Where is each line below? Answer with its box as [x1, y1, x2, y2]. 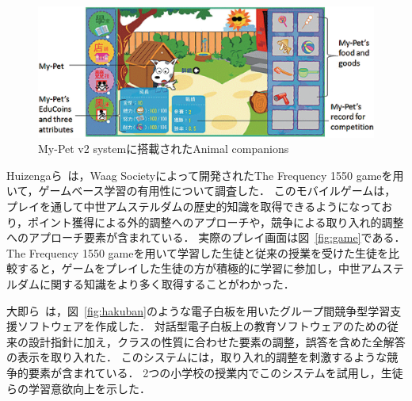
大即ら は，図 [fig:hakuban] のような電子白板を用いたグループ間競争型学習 [6, 302, 391, 319]
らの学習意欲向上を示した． [6, 380, 151, 396]
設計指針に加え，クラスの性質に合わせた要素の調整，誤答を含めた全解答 [28, 333, 406, 349]
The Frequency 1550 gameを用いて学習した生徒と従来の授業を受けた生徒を [6, 244, 389, 261]
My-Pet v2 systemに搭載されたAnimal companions [38, 140, 289, 157]
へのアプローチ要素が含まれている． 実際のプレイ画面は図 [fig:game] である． [6, 229, 406, 246]
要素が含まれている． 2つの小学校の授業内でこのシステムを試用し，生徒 [28, 364, 403, 380]
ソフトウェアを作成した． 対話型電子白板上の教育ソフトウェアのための [17, 318, 387, 334]
